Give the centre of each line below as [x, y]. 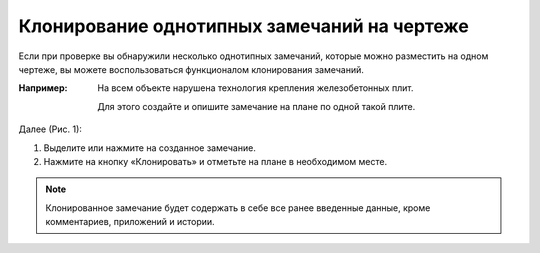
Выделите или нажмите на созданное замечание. [150, 147]
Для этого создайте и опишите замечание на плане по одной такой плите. [256, 106]
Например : [43, 88]
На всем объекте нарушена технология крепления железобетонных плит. [255, 88]
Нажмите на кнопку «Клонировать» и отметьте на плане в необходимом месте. [215, 161]
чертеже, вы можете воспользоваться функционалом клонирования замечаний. [191, 69]
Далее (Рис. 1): [50, 129]
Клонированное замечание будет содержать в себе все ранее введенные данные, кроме [238, 207]
